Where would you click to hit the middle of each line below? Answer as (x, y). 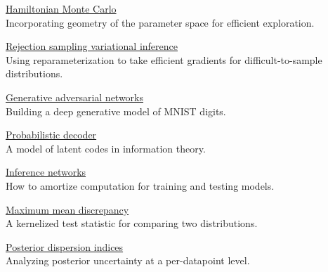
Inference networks (46, 172)
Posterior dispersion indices (65, 246)
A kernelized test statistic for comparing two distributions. (132, 223)
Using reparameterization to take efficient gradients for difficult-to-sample (164, 59)
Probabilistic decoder (51, 135)
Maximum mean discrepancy (67, 209)
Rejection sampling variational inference (92, 46)
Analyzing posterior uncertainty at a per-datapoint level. (128, 260)
